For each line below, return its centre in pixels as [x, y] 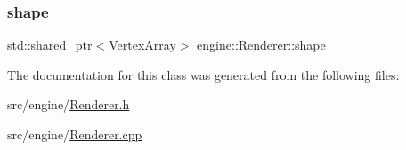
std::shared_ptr [50, 45]
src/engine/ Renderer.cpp [75, 134]
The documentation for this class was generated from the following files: [203, 74]
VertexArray [142, 45]
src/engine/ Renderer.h [69, 104]
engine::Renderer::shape [261, 45]
